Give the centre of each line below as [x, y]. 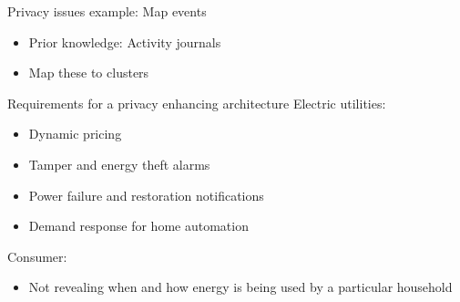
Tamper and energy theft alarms [119, 164]
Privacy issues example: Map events [107, 11]
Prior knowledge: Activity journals [125, 42]
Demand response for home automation [138, 226]
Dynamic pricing [75, 134]
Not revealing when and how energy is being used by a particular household [240, 287]
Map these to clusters [89, 73]
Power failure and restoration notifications [146, 195]
